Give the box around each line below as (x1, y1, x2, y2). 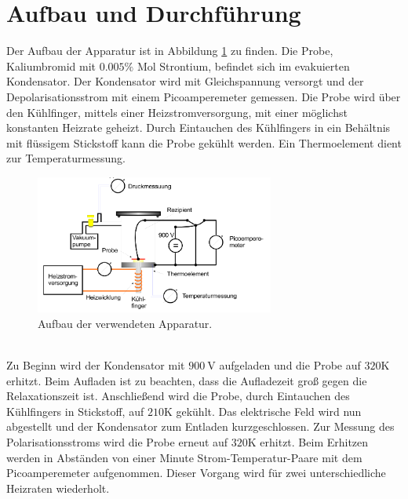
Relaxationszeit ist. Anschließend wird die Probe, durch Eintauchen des (6, 388, 350, 404)
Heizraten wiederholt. (6, 479, 110, 496)
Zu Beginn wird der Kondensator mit (6, 357, 185, 373)
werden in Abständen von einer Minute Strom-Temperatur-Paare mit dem (6, 449, 362, 465)
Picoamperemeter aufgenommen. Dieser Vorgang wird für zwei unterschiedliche (6, 464, 386, 481)
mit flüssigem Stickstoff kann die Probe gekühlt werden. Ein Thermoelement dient (6, 134, 402, 151)
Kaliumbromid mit (6, 57, 97, 74)
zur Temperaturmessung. (6, 150, 126, 166)
